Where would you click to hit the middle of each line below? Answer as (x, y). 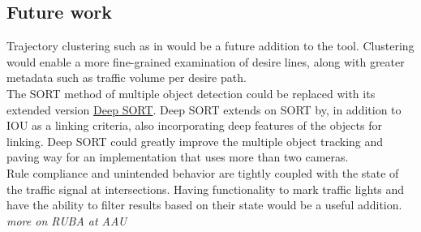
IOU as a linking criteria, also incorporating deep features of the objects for (194, 125)
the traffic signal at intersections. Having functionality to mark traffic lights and (206, 189)
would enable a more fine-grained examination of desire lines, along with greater (206, 61)
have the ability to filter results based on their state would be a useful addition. (204, 205)
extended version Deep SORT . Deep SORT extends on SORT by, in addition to (204, 109)
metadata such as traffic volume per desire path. (127, 77)
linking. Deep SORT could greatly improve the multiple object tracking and (195, 141)
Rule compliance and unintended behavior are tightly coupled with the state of (203, 172)
